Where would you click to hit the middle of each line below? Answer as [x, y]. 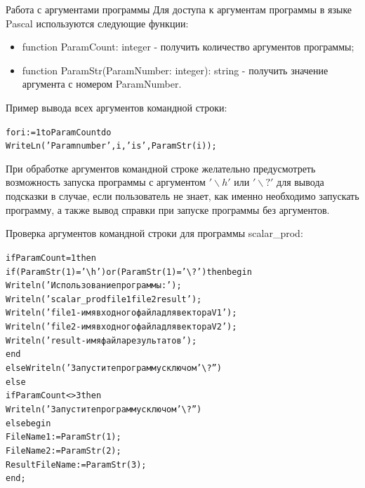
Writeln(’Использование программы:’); [94, 286]
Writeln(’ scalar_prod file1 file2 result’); [104, 299]
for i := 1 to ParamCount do [59, 132]
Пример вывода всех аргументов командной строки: [117, 107]
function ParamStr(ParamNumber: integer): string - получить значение [175, 70]
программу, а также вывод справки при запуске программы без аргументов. [168, 209]
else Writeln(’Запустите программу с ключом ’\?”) [114, 368]
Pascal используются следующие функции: [97, 23]
